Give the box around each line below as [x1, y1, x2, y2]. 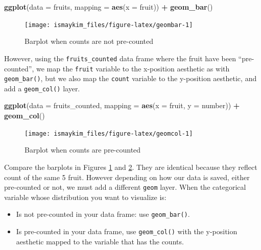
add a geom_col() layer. [4, 83, 80, 93]
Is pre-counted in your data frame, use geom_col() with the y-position [16, 226, 238, 236]
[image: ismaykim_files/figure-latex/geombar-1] [25, 21, 193, 29]
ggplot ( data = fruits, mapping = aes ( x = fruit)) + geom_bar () [4, 2, 213, 12]
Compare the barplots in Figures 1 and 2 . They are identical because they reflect [4, 161, 257, 172]
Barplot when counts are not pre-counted [25, 36, 153, 46]
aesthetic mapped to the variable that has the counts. [16, 236, 184, 246]
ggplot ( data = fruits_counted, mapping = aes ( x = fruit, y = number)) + [4, 100, 240, 111]
